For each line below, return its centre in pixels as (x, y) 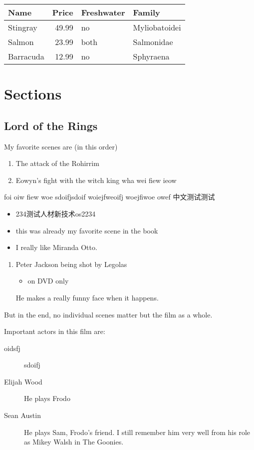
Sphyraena (151, 56)
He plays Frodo (47, 398)
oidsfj (12, 348)
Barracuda (26, 56)
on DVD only (48, 281)
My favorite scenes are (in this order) (61, 146)
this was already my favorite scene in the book (87, 230)
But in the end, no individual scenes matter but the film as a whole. (108, 314)
